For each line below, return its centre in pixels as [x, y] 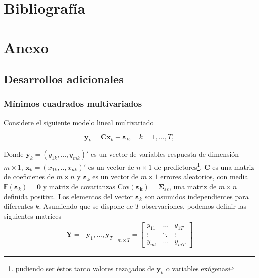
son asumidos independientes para [196, 196]
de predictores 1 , [178, 166]
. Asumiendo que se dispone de [86, 206]
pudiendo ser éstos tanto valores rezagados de [85, 268]
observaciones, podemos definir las [194, 206]
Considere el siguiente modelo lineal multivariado [79, 122]
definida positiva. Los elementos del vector [69, 196]
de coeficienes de [29, 176]
